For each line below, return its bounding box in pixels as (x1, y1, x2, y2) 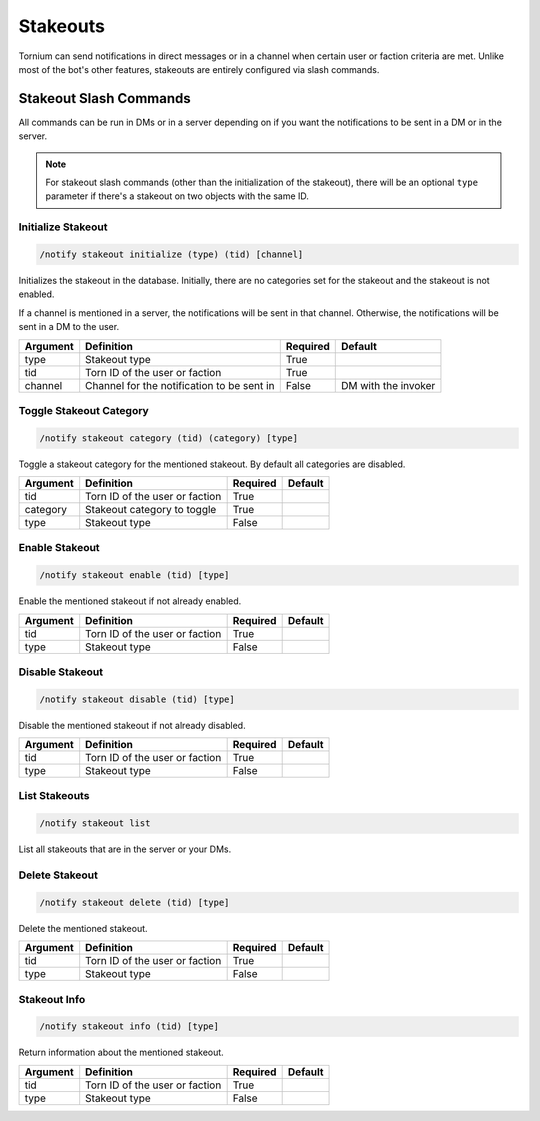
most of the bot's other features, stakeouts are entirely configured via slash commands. (18, 63, 380, 75)
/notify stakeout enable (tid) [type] (39, 570, 230, 581)
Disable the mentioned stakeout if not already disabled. (18, 719, 246, 731)
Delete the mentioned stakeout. (18, 922, 149, 934)
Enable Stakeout (18, 541, 100, 555)
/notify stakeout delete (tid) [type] (39, 896, 230, 908)
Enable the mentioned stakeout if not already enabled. (18, 595, 242, 607)
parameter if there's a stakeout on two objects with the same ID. (45, 190, 310, 202)
